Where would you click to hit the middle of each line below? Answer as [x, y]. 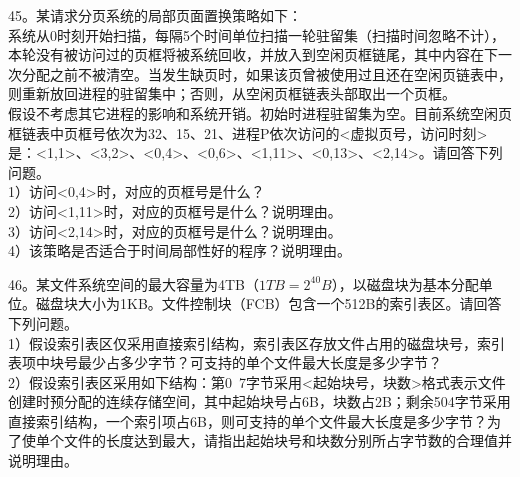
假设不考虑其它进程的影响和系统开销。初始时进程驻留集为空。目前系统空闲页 [260, 112]
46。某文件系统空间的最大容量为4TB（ [134, 283]
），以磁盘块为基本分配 [405, 283]
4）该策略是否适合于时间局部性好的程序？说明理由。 [179, 250]
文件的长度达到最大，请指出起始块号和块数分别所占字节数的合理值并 [287, 440]
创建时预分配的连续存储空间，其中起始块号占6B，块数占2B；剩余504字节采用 [259, 401]
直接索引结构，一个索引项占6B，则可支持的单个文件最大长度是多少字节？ [247, 420]
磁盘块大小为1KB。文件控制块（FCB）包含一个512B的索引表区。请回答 [268, 303]
